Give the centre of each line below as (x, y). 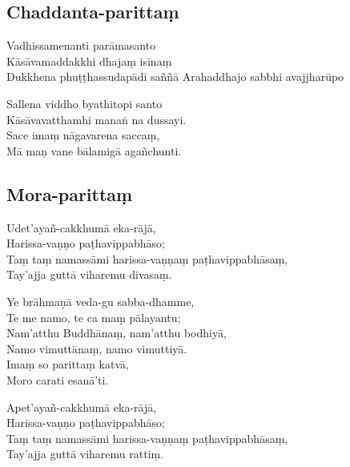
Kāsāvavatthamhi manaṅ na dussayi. (97, 119)
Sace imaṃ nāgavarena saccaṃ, (83, 135)
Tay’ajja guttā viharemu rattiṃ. (85, 454)
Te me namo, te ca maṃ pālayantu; (94, 317)
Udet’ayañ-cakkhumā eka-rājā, (81, 227)
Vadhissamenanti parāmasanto (81, 45)
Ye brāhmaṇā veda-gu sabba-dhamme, (101, 301)
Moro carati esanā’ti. (58, 379)
